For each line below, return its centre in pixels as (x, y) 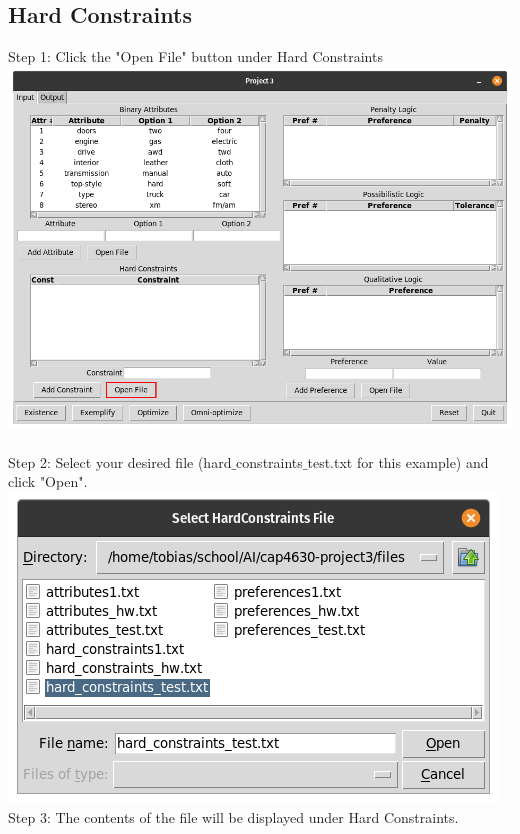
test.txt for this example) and (398, 461)
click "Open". (48, 481)
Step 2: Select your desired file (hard (120, 461)
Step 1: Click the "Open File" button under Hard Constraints (195, 56)
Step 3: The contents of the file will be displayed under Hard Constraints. (233, 816)
